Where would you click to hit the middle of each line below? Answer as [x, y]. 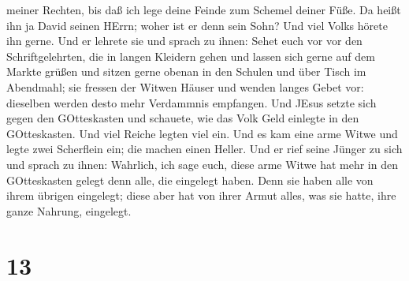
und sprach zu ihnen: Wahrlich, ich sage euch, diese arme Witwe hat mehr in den [202, 164]
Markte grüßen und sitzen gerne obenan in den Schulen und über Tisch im [186, 71]
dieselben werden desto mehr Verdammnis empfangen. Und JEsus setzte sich [191, 102]
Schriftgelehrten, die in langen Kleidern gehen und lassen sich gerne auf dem [191, 56]
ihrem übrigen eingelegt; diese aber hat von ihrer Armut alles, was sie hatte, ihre [201, 195]
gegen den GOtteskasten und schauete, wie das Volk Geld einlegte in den [183, 118]
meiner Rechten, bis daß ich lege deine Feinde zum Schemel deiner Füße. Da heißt [204, 9]
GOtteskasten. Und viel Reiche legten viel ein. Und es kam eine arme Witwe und [202, 133]
